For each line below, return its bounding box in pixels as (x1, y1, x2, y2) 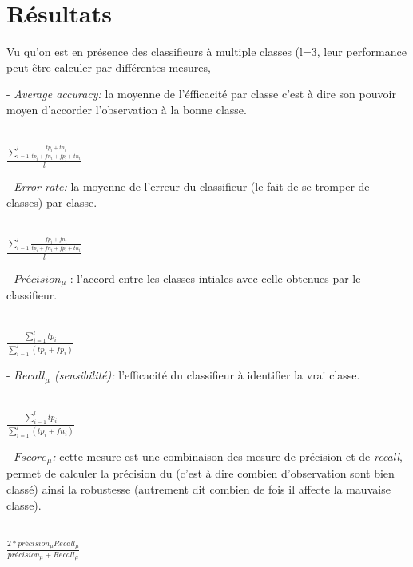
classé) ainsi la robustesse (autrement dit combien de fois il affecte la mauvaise (6, 481, 391, 498)
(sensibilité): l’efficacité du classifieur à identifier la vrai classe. (54, 367, 360, 383)
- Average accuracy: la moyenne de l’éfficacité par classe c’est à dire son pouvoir (6, 85, 396, 102)
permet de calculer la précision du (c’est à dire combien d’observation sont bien (6, 465, 395, 482)
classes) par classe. (6, 193, 97, 210)
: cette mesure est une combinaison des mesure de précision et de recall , (52, 448, 403, 465)
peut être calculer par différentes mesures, (6, 58, 211, 75)
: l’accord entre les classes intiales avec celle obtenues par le (69, 270, 361, 287)
